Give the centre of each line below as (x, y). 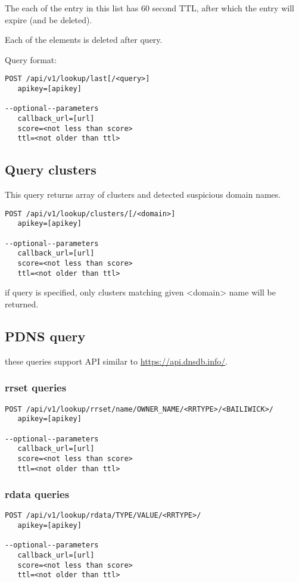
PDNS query (45, 336)
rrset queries (36, 388)
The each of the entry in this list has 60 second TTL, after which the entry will (149, 8)
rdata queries (37, 494)
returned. (22, 304)
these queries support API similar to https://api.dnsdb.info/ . (116, 361)
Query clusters (51, 169)
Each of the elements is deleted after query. (84, 40)
